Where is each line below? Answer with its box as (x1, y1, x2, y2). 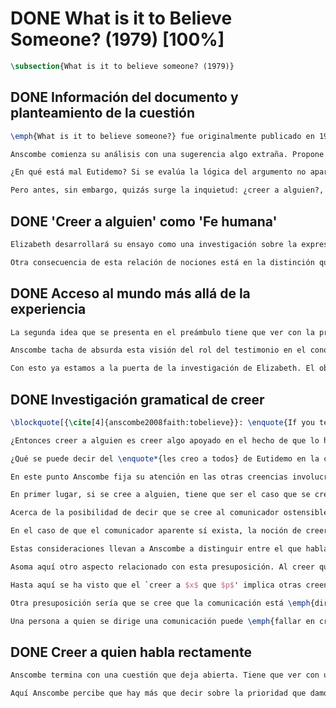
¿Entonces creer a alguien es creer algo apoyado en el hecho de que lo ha (10, 435, 333, 446)
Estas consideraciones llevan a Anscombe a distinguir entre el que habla (10, 544, 329, 554)
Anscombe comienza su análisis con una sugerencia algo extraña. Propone (10, 149, 325, 159)
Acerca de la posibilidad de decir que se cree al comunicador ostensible (10, 508, 329, 518)
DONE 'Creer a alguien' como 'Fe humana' (10, 213, 278, 230)
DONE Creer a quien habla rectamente (10, 643, 252, 661)
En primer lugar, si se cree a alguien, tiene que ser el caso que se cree (10, 490, 333, 500)
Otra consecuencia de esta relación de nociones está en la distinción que (10, 257, 333, 267)
